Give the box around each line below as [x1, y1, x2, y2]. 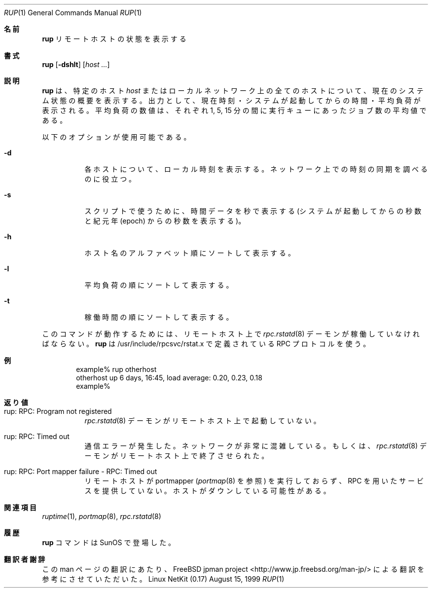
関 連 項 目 [4, 503, 36, 512]
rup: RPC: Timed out [4, 432, 70, 441]
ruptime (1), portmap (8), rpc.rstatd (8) [42, 512, 161, 520]
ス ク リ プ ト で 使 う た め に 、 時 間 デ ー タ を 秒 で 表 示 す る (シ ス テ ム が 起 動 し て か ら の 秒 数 [84, 207, 422, 215]
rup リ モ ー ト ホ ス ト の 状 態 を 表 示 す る [42, 35, 186, 43]
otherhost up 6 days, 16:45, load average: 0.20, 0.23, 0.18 [76, 373, 262, 382]
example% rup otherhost [76, 365, 157, 373]
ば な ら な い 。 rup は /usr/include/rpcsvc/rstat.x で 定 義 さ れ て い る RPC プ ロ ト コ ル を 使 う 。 [42, 339, 370, 348]
